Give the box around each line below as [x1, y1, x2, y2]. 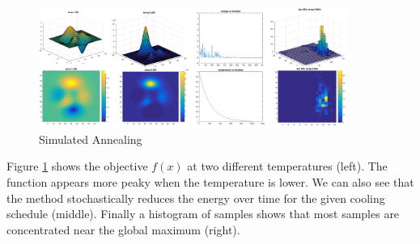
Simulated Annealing [39, 130, 142, 147]
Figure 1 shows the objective [6, 158, 148, 175]
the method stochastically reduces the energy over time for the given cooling [6, 189, 385, 206]
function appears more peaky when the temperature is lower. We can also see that [6, 173, 414, 190]
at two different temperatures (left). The [187, 158, 388, 175]
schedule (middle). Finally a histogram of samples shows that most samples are [6, 205, 400, 222]
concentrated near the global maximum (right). [6, 221, 240, 238]
